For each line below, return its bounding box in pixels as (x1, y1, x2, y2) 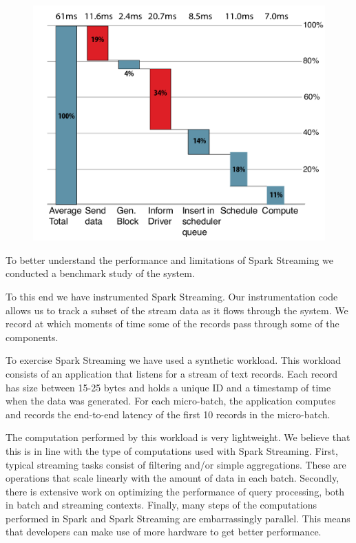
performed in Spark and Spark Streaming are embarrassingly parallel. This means (6, 511, 350, 525)
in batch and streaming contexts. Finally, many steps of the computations (6, 498, 317, 512)
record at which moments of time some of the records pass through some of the (6, 316, 339, 331)
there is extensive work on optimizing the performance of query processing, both (6, 484, 345, 498)
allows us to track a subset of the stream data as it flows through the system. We (6, 303, 348, 317)
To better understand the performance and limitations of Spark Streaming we (6, 252, 334, 267)
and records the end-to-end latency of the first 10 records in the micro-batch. (6, 407, 331, 421)
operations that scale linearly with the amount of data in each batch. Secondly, (6, 471, 339, 485)
